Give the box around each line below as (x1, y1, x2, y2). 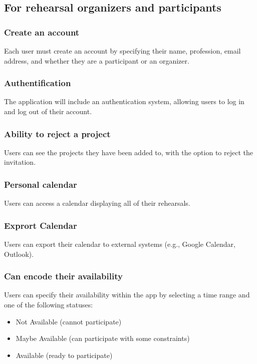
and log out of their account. (4, 106, 92, 116)
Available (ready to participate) (16, 349, 113, 360)
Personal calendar (4, 178, 77, 190)
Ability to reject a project (4, 127, 111, 140)
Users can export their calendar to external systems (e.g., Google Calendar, (4, 239, 235, 249)
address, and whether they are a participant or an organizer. (4, 55, 189, 66)
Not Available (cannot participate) (16, 316, 122, 326)
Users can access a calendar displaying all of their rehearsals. (4, 198, 190, 208)
